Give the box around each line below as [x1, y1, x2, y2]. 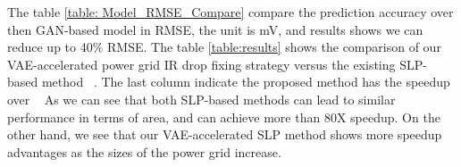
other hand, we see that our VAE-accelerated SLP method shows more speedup [7, 125, 442, 144]
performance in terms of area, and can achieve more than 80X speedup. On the [7, 107, 440, 126]
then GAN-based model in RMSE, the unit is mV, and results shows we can [7, 20, 423, 38]
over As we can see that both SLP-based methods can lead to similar [7, 89, 396, 108]
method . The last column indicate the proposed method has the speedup [41, 72, 450, 91]
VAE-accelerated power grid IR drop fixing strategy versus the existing [7, 54, 396, 73]
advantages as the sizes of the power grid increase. [7, 142, 281, 161]
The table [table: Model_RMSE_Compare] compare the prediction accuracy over [7, 3, 454, 21]
